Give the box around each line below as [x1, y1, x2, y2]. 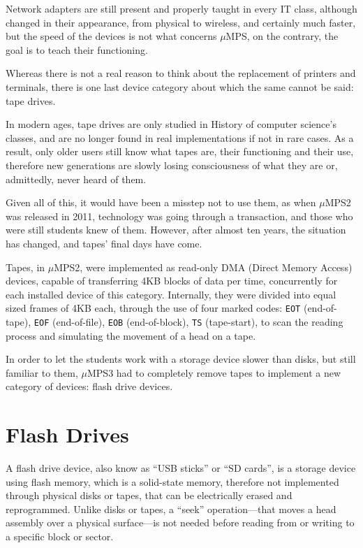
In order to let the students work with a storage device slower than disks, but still [6, 352, 356, 366]
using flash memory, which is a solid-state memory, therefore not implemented [6, 474, 339, 489]
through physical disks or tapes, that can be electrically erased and [6, 488, 292, 503]
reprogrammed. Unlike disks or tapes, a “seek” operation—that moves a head [6, 501, 336, 516]
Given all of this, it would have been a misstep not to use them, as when [6, 195, 316, 210]
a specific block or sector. [6, 529, 114, 544]
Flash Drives [6, 420, 129, 449]
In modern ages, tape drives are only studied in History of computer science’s [6, 117, 336, 131]
